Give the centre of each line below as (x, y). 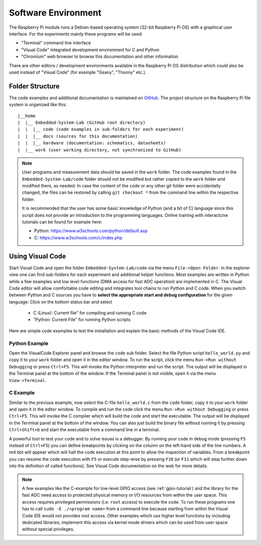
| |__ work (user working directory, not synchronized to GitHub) (99, 150)
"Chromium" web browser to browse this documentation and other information (100, 56)
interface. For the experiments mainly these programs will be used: (76, 34)
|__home (27, 116)
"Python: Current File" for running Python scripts (82, 320)
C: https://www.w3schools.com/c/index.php (78, 237)
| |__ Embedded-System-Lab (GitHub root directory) (82, 122)
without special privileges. (48, 529)
